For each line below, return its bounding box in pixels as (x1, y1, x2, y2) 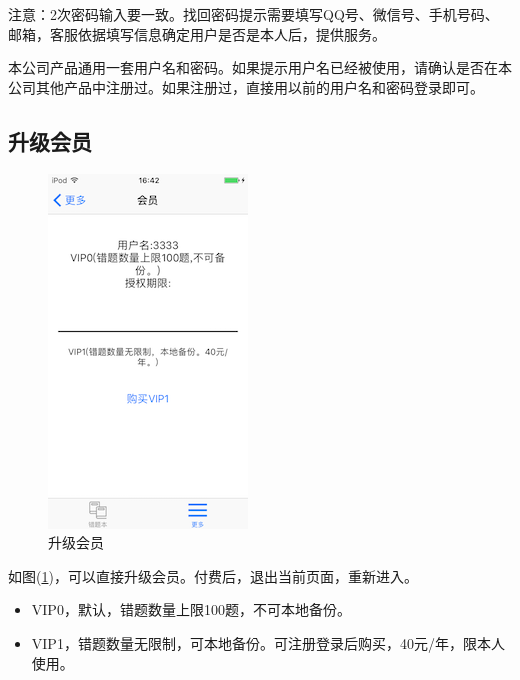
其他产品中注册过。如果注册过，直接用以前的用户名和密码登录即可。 (35, 76, 484, 97)
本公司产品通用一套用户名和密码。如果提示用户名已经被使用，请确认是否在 (8, 57, 498, 78)
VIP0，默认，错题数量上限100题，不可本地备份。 (31, 599, 351, 620)
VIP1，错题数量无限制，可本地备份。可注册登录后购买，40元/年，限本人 (31, 632, 505, 653)
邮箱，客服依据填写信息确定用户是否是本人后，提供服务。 (8, 23, 386, 44)
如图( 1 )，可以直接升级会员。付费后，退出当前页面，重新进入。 (8, 565, 418, 586)
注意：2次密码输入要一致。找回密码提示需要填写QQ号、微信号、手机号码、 (8, 4, 499, 24)
